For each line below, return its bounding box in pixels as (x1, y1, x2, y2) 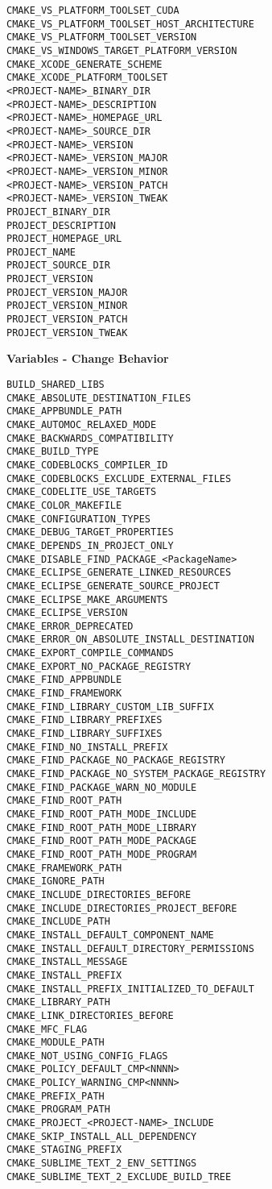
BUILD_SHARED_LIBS (6, 379, 105, 390)
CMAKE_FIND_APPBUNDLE (6, 674, 122, 686)
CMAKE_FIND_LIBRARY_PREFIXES (6, 714, 163, 726)
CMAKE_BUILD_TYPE (6, 446, 99, 458)
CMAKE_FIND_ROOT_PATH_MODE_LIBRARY (6, 821, 197, 834)
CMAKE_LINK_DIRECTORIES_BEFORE (6, 1009, 174, 1021)
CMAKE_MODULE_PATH (6, 1037, 105, 1049)
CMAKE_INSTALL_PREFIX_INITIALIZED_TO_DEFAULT (6, 983, 254, 995)
